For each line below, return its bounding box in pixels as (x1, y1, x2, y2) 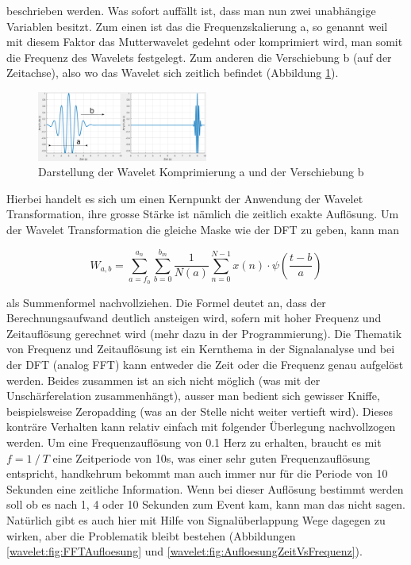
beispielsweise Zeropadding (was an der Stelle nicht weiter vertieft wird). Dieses (6, 402, 393, 419)
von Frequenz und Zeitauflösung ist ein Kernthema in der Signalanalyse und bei (6, 340, 395, 357)
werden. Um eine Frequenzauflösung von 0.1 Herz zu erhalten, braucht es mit (6, 433, 382, 450)
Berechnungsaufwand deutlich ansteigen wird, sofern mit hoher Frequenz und (6, 309, 382, 326)
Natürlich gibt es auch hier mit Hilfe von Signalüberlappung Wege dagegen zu (6, 511, 386, 528)
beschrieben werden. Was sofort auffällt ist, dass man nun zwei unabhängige (6, 2, 376, 18)
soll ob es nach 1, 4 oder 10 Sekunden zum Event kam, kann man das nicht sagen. (6, 496, 405, 513)
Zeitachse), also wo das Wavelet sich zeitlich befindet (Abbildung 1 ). (6, 64, 339, 81)
